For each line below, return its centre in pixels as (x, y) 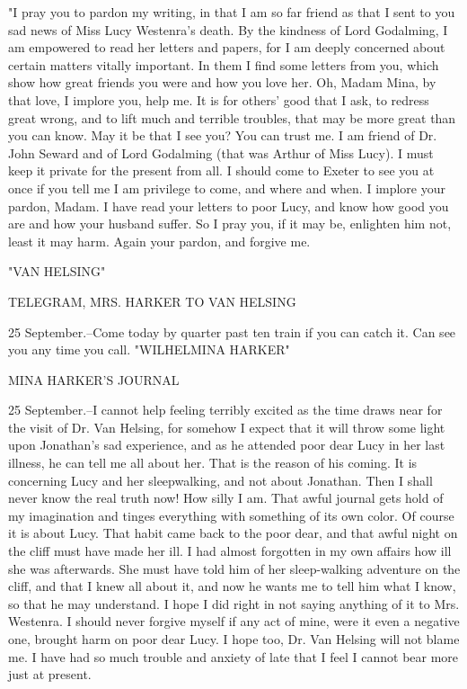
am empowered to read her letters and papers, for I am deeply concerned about (227, 47)
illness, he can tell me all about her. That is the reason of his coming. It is (213, 463)
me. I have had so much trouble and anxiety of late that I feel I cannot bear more (233, 656)
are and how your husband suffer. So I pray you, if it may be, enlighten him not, (230, 224)
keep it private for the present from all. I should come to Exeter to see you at (221, 170)
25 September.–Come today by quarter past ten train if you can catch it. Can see (232, 331)
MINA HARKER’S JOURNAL (94, 379)
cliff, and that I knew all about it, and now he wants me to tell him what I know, (232, 586)
